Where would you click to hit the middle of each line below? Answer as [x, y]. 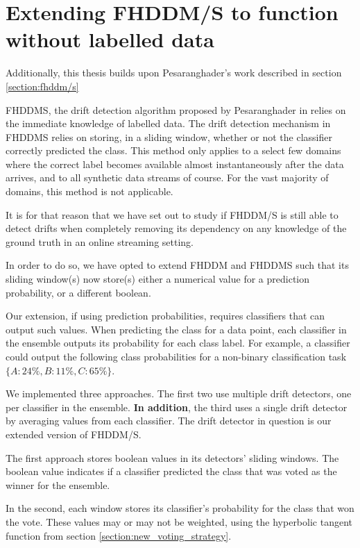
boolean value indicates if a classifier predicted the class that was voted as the [171, 471]
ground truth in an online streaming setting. [100, 241]
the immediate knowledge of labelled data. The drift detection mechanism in [168, 123]
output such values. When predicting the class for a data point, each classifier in [176, 329]
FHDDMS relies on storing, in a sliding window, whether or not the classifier [169, 136]
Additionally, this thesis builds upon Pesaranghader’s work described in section [174, 73]
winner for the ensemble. [58, 484]
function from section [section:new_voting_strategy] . [119, 535]
